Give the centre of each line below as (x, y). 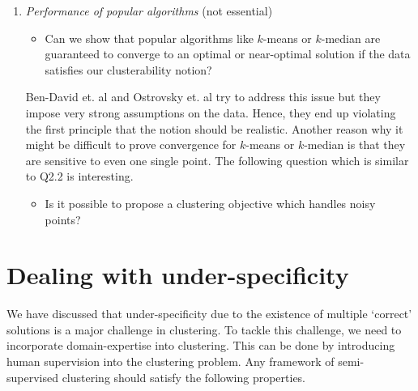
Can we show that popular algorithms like (149, 38)
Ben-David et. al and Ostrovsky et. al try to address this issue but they (203, 97)
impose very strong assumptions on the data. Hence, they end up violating (211, 112)
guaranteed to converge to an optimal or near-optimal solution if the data (228, 54)
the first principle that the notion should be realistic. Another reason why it (214, 128)
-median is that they (355, 144)
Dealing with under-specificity (178, 275)
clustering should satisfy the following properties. (184, 377)
